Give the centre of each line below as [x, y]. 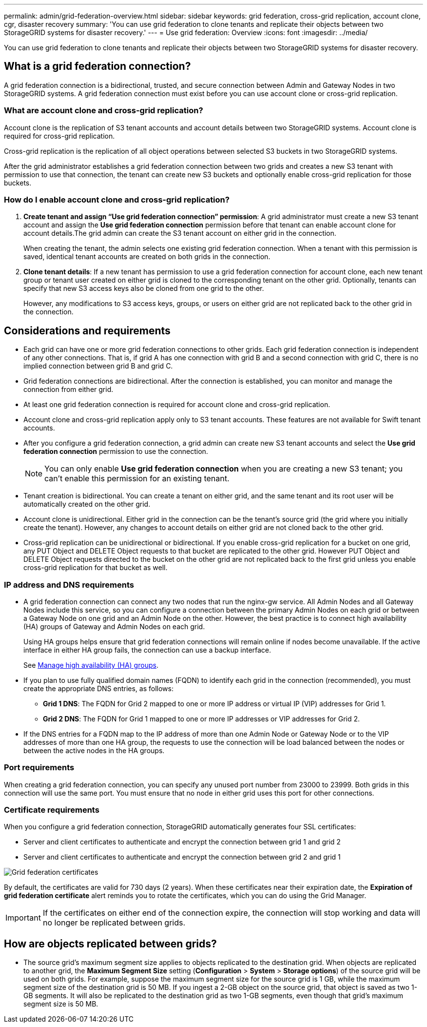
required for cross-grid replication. [59, 136]
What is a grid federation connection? [97, 66]
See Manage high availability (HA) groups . [91, 665]
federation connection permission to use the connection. [116, 452]
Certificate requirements [52, 810]
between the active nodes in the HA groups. [94, 750]
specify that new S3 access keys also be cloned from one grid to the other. [144, 288]
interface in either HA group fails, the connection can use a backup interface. [147, 650]
